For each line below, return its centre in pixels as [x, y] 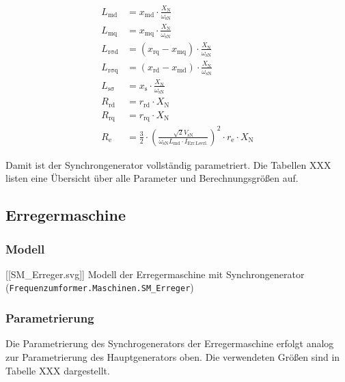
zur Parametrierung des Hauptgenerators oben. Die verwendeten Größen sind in [173, 356]
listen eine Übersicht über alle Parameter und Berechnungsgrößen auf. [152, 178]
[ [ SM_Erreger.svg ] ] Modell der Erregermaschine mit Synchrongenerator [155, 274]
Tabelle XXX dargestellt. [58, 370]
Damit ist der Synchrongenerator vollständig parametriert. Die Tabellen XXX [168, 164]
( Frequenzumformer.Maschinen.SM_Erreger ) [100, 287]
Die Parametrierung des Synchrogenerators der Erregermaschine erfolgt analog [170, 343]
